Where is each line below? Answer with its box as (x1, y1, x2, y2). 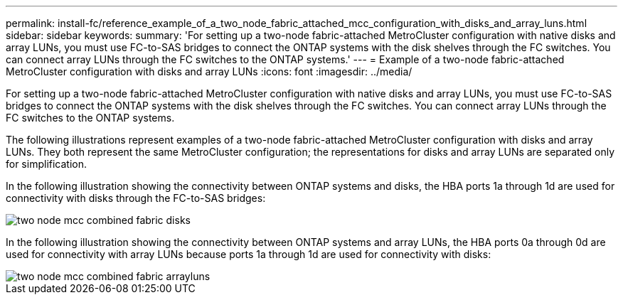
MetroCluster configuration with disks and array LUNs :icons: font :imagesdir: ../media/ (6, 65, 412, 77)
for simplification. (6, 158, 87, 170)
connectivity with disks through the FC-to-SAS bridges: (6, 192, 266, 204)
